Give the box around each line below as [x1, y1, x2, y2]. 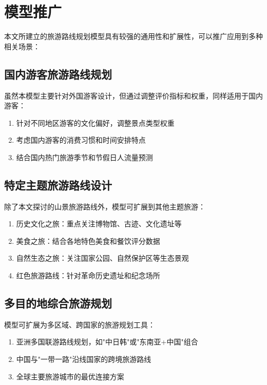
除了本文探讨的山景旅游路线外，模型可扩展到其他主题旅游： [4, 201, 205, 211]
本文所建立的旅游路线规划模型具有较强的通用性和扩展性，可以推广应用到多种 [4, 31, 263, 42]
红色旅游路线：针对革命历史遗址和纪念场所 [16, 270, 160, 281]
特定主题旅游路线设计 [4, 177, 112, 192]
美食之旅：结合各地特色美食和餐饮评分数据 [16, 235, 160, 246]
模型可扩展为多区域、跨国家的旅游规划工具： [4, 319, 155, 330]
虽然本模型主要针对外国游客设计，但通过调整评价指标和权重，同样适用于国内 [4, 90, 263, 101]
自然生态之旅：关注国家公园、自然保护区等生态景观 [16, 253, 189, 263]
